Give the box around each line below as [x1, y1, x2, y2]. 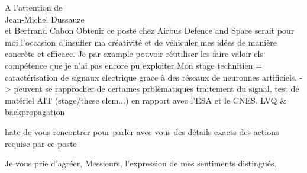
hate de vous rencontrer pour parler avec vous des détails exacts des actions [5, 125, 279, 137]
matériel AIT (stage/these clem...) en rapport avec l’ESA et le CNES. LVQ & [5, 94, 287, 106]
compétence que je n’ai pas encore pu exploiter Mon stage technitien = [5, 59, 262, 71]
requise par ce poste [5, 137, 77, 149]
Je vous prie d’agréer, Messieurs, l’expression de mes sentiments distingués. [5, 157, 277, 169]
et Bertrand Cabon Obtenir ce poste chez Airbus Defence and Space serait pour [5, 24, 295, 37]
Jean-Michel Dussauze [5, 12, 85, 25]
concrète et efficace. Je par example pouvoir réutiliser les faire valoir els [5, 47, 263, 60]
